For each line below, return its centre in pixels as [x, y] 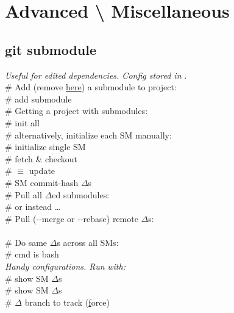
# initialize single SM [45, 147]
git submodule [51, 49]
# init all [22, 122]
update [42, 171]
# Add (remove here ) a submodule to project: [91, 87]
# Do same [26, 242]
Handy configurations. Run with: [65, 266]
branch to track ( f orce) [67, 302]
